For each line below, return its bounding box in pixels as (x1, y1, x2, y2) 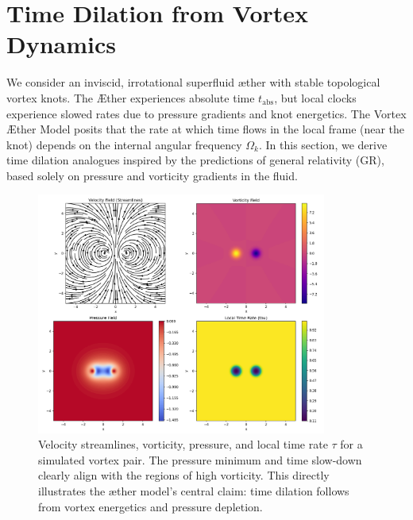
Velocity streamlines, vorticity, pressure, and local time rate (38, 436, 328, 453)
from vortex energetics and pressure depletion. (38, 498, 263, 514)
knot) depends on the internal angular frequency (6, 136, 242, 152)
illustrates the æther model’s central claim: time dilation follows (38, 483, 349, 499)
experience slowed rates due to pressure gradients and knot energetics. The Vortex (6, 105, 407, 121)
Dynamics (6, 28, 117, 60)
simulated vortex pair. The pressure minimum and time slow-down (38, 451, 362, 468)
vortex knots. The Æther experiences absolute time (6, 89, 255, 106)
